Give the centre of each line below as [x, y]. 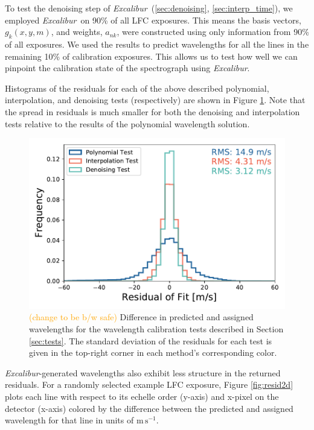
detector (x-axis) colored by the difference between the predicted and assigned [149, 408]
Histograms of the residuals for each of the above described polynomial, [137, 88]
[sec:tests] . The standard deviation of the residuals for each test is [151, 340]
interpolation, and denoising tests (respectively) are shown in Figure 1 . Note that [155, 100]
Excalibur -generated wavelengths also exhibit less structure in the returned [143, 372]
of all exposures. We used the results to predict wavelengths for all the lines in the [157, 44]
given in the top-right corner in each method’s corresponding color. [153, 353]
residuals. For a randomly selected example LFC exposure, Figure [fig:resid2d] [149, 384]
